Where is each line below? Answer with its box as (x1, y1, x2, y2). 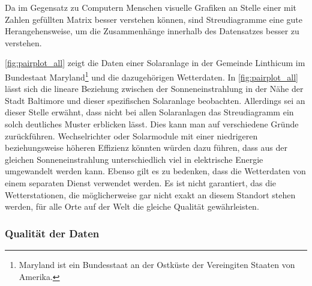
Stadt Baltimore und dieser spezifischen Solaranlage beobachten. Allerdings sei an (5, 94, 305, 106)
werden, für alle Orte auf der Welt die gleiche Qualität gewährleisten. (5, 200, 259, 213)
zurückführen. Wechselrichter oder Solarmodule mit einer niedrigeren (5, 129, 258, 142)
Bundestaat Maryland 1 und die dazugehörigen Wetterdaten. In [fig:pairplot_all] (5, 68, 298, 83)
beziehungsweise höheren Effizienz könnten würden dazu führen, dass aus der (5, 141, 287, 154)
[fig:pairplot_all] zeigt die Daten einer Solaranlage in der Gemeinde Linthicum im (5, 56, 305, 69)
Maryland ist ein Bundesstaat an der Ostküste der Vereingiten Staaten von (19, 258, 295, 270)
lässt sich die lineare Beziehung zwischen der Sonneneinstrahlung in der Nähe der (5, 82, 304, 95)
